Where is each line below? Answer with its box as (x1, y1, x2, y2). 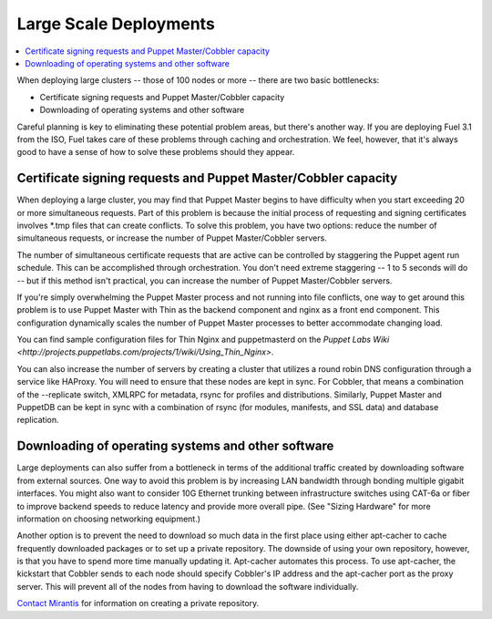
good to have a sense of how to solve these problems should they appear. (16, 147, 295, 158)
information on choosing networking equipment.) (16, 513, 200, 524)
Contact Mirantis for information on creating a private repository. (16, 598, 260, 609)
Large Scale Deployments (16, 14, 216, 34)
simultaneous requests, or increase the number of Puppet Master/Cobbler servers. (16, 232, 327, 243)
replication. (16, 415, 59, 426)
